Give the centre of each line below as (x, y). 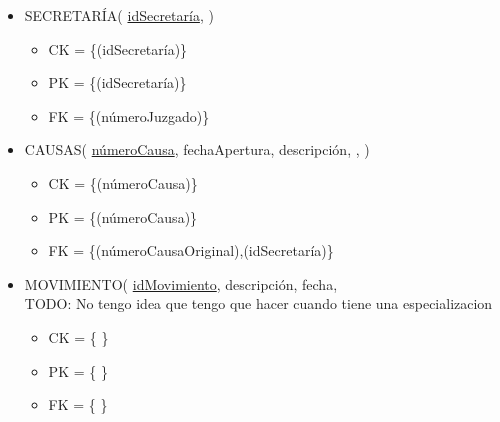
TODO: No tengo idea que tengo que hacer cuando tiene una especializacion (258, 303)
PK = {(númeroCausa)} (123, 216)
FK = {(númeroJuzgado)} (129, 115)
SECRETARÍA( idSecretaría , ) (119, 15)
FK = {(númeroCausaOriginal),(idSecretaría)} (191, 250)
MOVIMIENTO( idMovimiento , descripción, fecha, (181, 283)
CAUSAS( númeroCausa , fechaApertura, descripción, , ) (197, 149)
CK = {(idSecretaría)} (118, 48)
